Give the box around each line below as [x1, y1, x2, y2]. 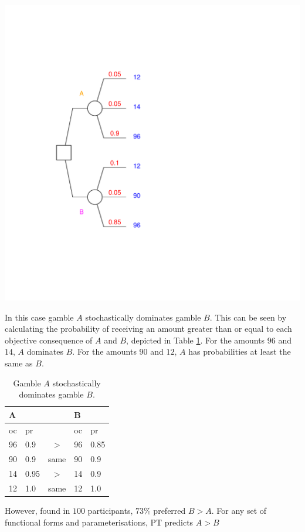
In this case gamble [5, 311, 74, 323]
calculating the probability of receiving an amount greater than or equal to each [5, 322, 292, 335]
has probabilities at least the [188, 345, 291, 358]
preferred [153, 504, 186, 517]
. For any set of [211, 504, 267, 517]
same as [5, 356, 33, 369]
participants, [87, 504, 133, 517]
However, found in [5, 504, 70, 517]
